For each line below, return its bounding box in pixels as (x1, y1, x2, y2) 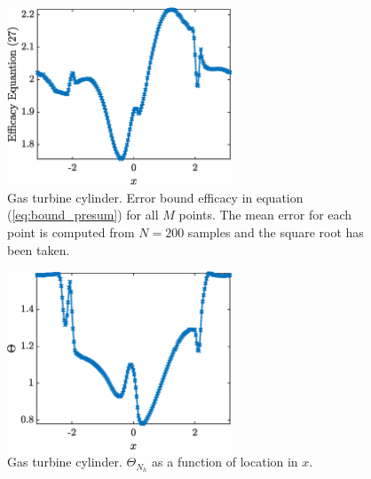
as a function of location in (152, 452, 298, 471)
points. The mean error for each (178, 205, 352, 224)
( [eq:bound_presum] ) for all (7, 205, 159, 224)
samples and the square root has (187, 223, 364, 241)
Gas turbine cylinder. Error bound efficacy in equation (7, 188, 304, 206)
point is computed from (7, 223, 135, 241)
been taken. (7, 240, 70, 259)
